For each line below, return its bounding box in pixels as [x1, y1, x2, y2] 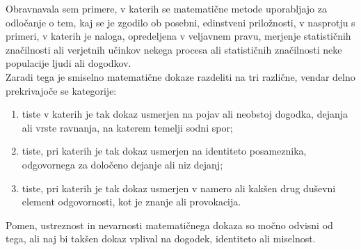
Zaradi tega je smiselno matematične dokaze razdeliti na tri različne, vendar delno [6, 69, 355, 84]
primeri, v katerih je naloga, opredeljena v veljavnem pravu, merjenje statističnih [6, 29, 351, 43]
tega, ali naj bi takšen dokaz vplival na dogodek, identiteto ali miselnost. [6, 231, 316, 246]
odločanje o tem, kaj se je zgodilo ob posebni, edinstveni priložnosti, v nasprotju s [6, 15, 355, 29]
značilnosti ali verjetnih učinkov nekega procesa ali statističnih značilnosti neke [6, 42, 342, 56]
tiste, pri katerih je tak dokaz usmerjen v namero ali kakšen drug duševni [22, 180, 336, 195]
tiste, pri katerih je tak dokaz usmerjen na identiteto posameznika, [22, 143, 307, 158]
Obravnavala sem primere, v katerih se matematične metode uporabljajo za [6, 1, 327, 15]
